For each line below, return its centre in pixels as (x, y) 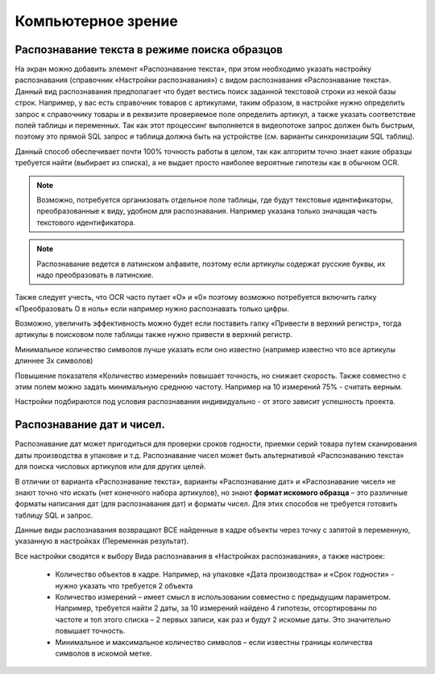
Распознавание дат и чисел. (90, 424)
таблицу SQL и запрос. (54, 515)
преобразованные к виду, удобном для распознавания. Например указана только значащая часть (207, 211)
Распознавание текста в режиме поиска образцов (149, 50)
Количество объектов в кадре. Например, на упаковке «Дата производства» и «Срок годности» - (225, 574)
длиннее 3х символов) (54, 361)
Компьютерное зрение (97, 21)
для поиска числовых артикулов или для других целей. (110, 467)
